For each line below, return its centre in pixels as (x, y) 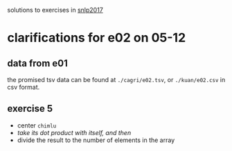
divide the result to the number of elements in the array (96, 140)
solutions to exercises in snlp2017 (55, 10)
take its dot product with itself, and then (74, 132)
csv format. (24, 87)
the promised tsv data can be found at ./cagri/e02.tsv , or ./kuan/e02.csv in (116, 80)
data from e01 (37, 63)
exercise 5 (30, 109)
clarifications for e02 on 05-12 (97, 38)
